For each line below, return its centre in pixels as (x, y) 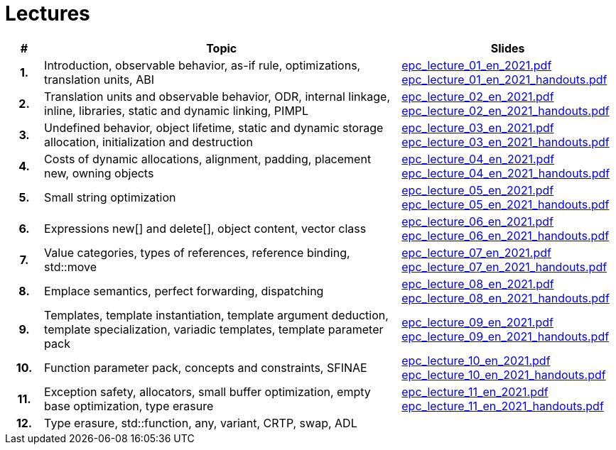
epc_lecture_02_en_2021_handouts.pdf (506, 110)
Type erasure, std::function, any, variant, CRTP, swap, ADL (201, 423)
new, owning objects (99, 173)
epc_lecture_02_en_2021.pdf (478, 96)
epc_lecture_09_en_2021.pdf (477, 322)
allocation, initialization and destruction (148, 142)
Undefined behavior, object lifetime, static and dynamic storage (214, 127)
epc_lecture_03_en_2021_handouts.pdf (506, 142)
